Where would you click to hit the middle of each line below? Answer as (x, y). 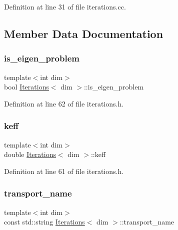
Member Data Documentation (84, 33)
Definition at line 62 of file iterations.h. (64, 103)
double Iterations (30, 154)
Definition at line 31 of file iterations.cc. (65, 6)
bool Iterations (26, 87)
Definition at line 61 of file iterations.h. (64, 171)
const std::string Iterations (44, 222)
